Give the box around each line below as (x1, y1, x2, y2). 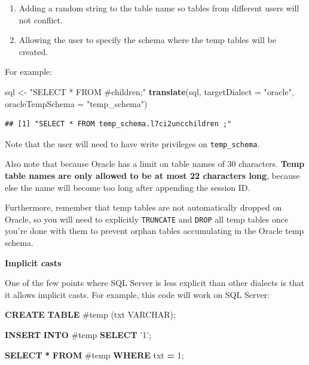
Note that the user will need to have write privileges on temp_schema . (5, 137, 260, 150)
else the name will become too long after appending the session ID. (5, 181, 250, 193)
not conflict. (19, 13, 63, 26)
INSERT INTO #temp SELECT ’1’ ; (5, 328, 151, 340)
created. (19, 45, 48, 57)
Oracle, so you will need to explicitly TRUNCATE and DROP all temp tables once (5, 212, 289, 225)
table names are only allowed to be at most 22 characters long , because (5, 169, 300, 181)
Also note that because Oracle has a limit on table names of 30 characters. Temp (5, 157, 305, 170)
